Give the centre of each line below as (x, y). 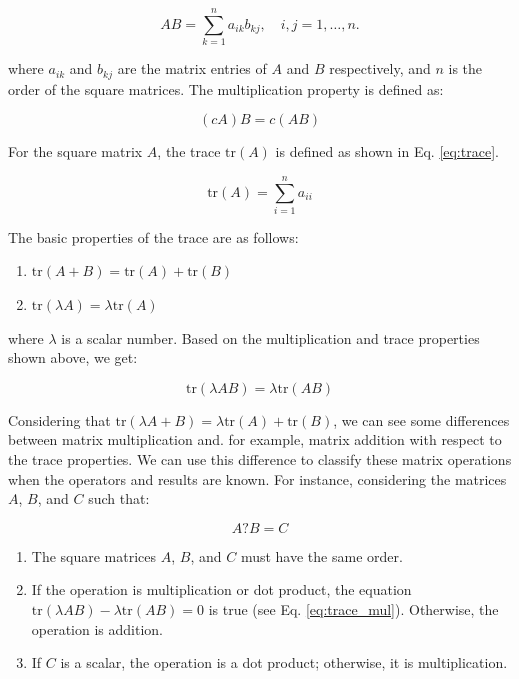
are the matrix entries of (192, 68)
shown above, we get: (73, 357)
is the (465, 68)
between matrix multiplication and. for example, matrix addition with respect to (255, 439)
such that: (119, 498)
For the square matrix (75, 151)
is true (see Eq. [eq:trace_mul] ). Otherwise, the (353, 609)
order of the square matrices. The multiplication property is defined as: (226, 88)
